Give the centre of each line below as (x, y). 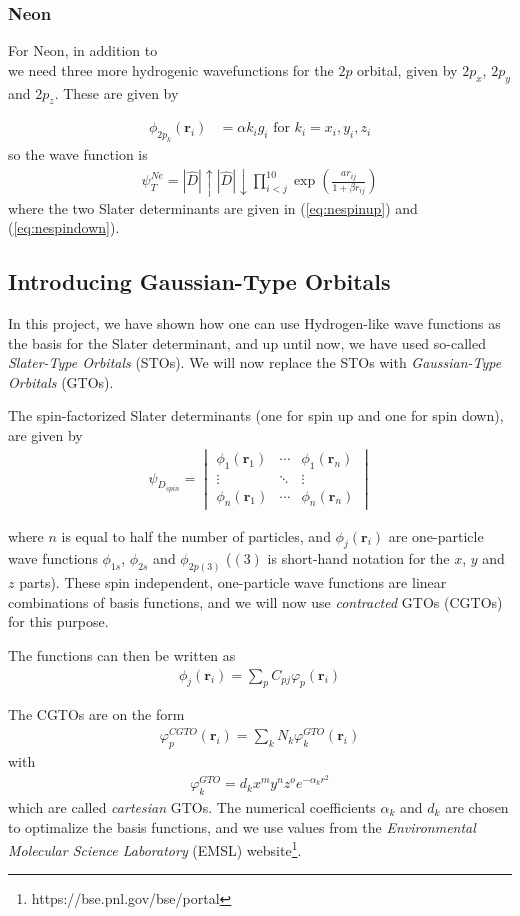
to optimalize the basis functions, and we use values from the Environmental (242, 826)
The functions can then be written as (122, 655)
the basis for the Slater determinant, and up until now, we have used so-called (247, 342)
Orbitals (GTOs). (61, 381)
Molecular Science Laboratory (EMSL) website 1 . (155, 848)
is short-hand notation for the (358, 558)
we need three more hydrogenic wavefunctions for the (171, 69)
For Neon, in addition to (83, 50)
